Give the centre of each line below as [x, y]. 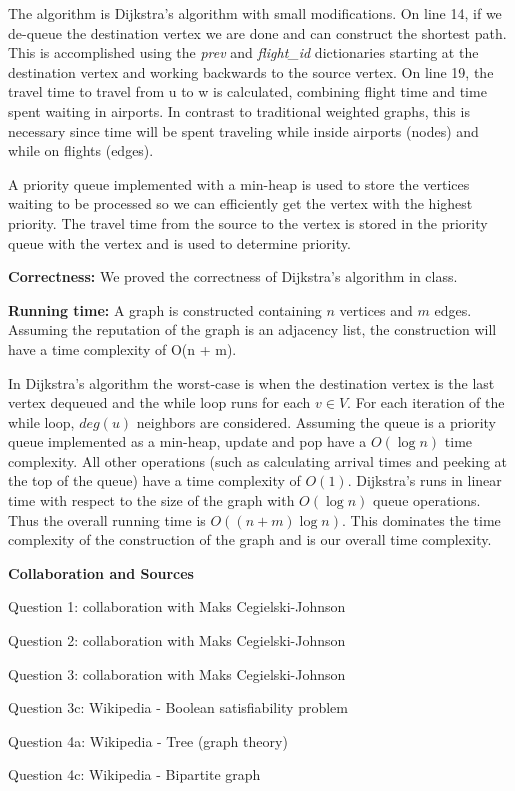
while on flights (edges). [81, 150]
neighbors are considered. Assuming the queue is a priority [316, 421]
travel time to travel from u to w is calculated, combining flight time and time [247, 91]
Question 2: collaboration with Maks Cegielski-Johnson [177, 640]
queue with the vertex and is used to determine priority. [179, 242]
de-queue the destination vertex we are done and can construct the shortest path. [257, 32]
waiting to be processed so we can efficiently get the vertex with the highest [240, 203]
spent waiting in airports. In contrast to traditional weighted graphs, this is [239, 110]
